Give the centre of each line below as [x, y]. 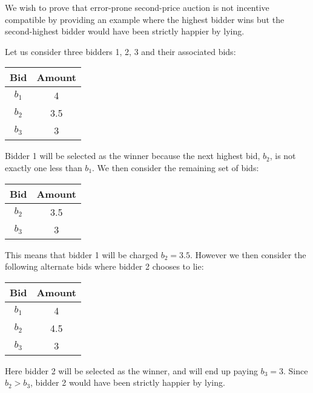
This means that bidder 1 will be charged [82, 254]
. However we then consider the [248, 254]
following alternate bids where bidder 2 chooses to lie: [104, 266]
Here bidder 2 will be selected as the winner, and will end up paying [131, 370]
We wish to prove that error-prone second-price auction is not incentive [137, 7]
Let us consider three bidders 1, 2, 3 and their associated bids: [120, 51]
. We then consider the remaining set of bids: [176, 167]
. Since [295, 370]
